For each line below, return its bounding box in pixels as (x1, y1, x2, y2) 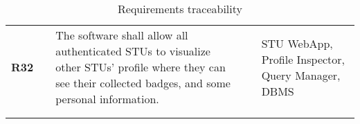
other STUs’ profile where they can (55, 59, 226, 75)
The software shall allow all (55, 27, 188, 43)
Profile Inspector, (261, 51, 345, 67)
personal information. (55, 91, 159, 107)
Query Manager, (261, 67, 341, 83)
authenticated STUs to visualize (55, 43, 210, 59)
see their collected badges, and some (55, 75, 231, 91)
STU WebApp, (261, 35, 333, 51)
